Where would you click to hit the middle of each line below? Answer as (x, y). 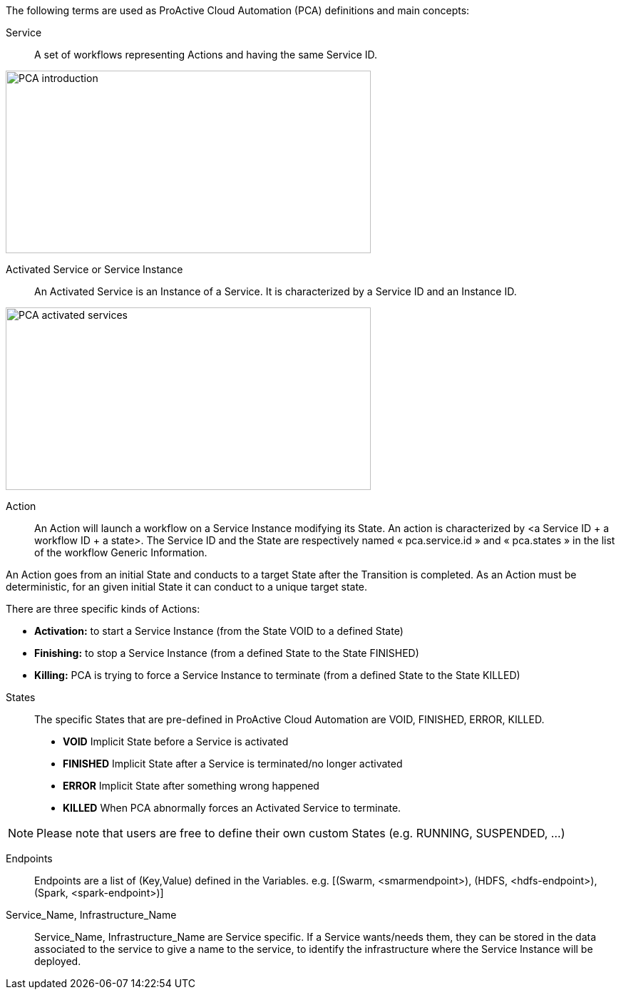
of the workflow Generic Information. (121, 552)
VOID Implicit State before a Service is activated (176, 741)
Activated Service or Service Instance (94, 269)
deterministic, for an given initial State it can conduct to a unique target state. (187, 587)
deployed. (58, 961)
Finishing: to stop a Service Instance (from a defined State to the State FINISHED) (227, 653)
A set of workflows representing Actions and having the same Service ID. (206, 55)
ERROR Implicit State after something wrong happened (191, 786)
